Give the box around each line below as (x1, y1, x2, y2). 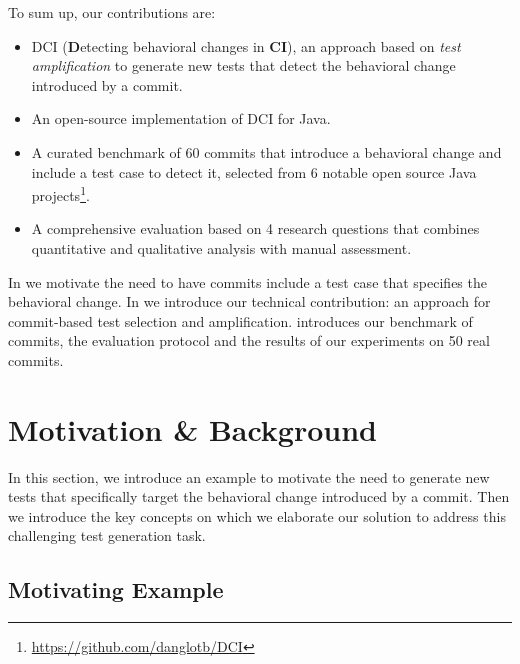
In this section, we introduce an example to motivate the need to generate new (8, 466, 490, 487)
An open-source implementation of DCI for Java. (31, 108, 331, 129)
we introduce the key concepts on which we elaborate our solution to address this (8, 505, 506, 526)
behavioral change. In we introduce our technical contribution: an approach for (8, 291, 491, 312)
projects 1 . (31, 182, 90, 205)
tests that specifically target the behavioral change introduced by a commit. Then (8, 486, 510, 507)
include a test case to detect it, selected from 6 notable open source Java (31, 161, 477, 182)
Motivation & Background (8, 408, 378, 449)
